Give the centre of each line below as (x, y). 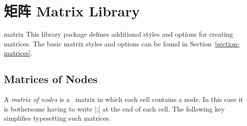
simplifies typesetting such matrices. (57, 118)
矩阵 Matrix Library (72, 11)
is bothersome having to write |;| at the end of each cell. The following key (114, 108)
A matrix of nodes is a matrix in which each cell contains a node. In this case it (123, 99)
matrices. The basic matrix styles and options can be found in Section (108, 43)
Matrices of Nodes (51, 79)
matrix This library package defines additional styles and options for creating (119, 34)
